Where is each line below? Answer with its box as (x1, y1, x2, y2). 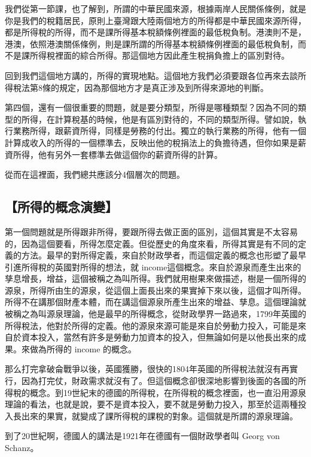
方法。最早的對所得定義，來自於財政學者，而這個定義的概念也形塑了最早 (21, 249, 306, 261)
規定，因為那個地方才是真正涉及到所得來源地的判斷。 (59, 81, 269, 93)
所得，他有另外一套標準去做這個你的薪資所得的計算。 (13, 148, 222, 160)
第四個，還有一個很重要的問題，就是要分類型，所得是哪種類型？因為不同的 (5, 101, 298, 114)
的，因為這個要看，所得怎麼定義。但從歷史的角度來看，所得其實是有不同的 (5, 237, 298, 249)
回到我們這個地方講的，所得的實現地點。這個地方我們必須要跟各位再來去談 (5, 69, 298, 81)
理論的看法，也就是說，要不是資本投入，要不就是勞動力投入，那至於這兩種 (5, 398, 298, 410)
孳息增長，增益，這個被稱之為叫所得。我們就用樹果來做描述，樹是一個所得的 (5, 272, 306, 285)
